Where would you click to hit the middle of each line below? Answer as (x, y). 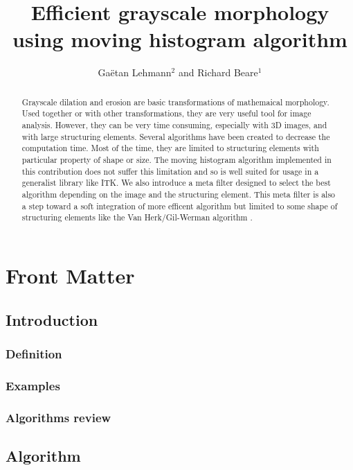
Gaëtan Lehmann (135, 72)
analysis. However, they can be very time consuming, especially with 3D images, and (174, 125)
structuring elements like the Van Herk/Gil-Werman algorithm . (137, 217)
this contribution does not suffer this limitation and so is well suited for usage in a (170, 171)
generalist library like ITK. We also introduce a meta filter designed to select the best (176, 183)
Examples (33, 385)
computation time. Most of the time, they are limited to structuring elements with (170, 148)
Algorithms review (58, 417)
